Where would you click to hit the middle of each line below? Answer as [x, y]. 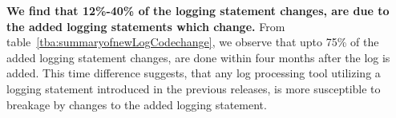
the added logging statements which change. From [146, 26]
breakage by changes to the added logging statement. [137, 104]
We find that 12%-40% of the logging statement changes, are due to [198, 10]
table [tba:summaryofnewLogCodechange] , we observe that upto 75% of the [193, 42]
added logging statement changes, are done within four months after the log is [198, 57]
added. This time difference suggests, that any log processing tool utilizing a [194, 73]
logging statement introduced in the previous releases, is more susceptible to [194, 88]
